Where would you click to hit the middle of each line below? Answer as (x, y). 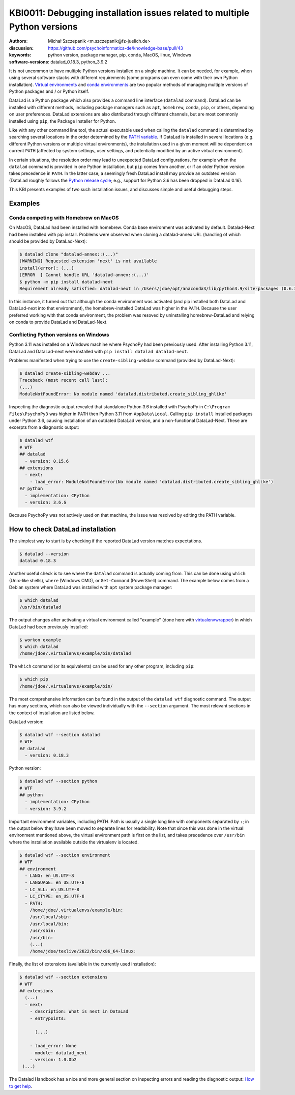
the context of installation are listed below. (52, 713)
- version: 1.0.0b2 (53, 1059)
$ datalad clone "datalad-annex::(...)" (69, 254)
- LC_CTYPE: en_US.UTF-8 (55, 896)
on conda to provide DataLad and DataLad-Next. (58, 322)
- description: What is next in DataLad (79, 1011)
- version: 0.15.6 (47, 461)
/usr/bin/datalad (40, 607)
